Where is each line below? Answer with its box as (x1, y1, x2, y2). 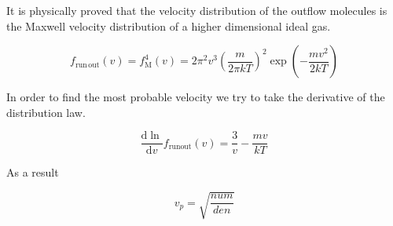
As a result (6, 164, 59, 180)
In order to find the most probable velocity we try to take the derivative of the (6, 89, 385, 105)
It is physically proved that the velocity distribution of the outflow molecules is (6, 2, 387, 18)
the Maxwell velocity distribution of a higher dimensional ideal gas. (6, 17, 331, 34)
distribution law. (6, 104, 86, 120)
